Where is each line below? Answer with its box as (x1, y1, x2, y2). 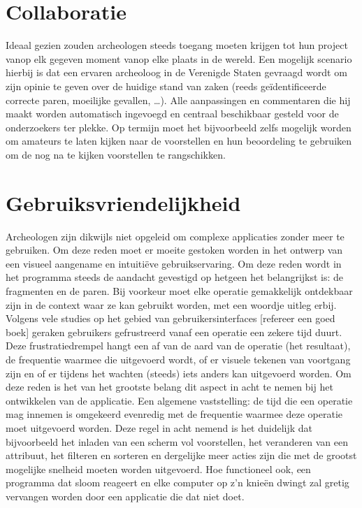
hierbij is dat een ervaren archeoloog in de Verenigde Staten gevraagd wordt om (6, 65, 347, 80)
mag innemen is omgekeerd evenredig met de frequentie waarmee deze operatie (6, 407, 343, 421)
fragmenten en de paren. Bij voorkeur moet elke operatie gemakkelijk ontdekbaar (6, 283, 353, 298)
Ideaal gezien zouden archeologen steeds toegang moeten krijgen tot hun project (6, 38, 348, 52)
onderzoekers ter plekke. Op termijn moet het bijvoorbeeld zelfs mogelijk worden (6, 119, 352, 134)
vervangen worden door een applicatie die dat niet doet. (6, 488, 245, 503)
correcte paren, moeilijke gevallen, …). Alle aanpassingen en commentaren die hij (6, 92, 351, 107)
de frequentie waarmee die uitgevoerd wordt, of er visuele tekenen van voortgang (6, 351, 351, 366)
